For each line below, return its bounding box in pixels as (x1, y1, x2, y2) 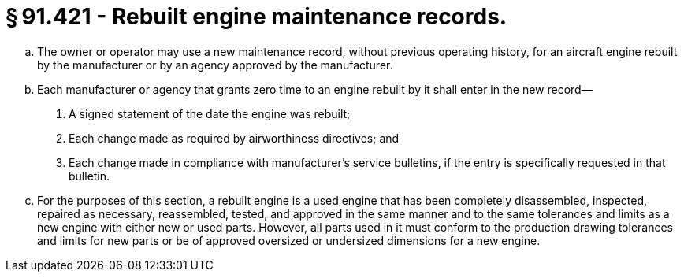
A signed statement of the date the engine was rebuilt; (69, 106, 351, 120)
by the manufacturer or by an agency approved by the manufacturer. (37, 57, 393, 72)
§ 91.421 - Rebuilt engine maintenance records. (6, 3, 507, 30)
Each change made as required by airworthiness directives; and (69, 131, 400, 145)
